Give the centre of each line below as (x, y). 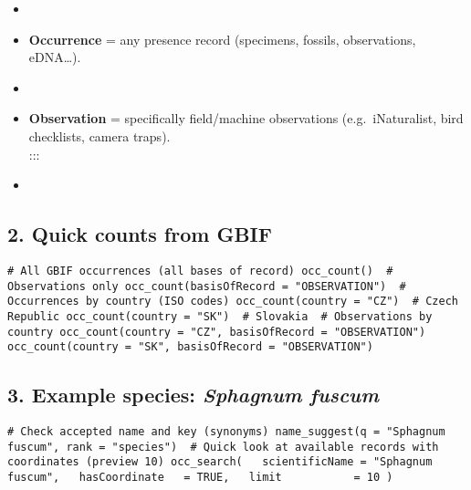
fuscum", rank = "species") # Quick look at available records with (223, 447)
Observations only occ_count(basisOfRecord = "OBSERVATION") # (207, 286)
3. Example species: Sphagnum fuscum (193, 395)
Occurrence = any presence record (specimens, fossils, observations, (222, 39)
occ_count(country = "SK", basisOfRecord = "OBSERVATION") (190, 347)
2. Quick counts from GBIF (140, 234)
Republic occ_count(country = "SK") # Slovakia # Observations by (220, 316)
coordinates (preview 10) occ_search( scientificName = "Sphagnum (220, 462)
